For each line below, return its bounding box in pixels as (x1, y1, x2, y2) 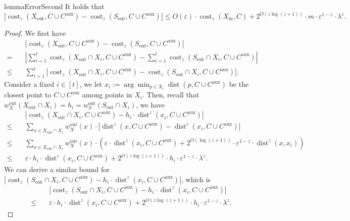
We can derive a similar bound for (4, 164, 110, 175)
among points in (82, 89, 132, 100)
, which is (181, 174, 211, 184)
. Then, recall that (142, 89, 199, 100)
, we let (79, 79, 103, 89)
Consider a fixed (4, 79, 55, 89)
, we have (136, 99, 165, 109)
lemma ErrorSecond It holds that (4, 1, 105, 11)
